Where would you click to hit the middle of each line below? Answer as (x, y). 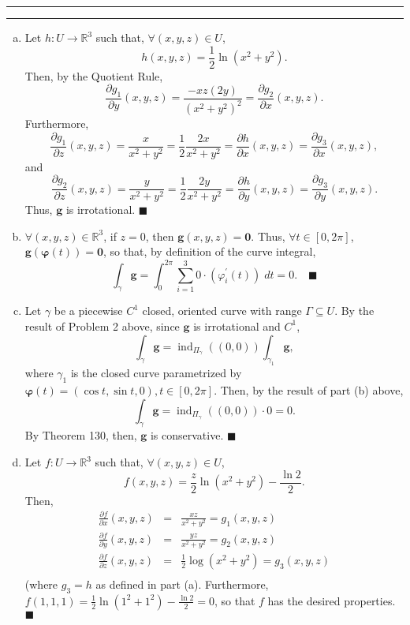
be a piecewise (88, 311)
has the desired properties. (332, 600)
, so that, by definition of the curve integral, (209, 251)
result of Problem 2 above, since (102, 326)
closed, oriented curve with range (222, 311)
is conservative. (187, 435)
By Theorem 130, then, (81, 435)
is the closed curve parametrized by (156, 373)
